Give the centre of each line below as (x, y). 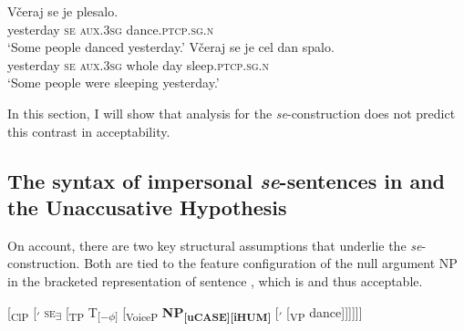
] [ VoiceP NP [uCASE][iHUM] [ (197, 313)
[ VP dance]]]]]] (324, 313)
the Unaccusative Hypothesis (147, 207)
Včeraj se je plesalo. (63, 11)
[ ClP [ (22, 313)
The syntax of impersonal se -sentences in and (226, 180)
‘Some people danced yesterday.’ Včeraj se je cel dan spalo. (171, 47)
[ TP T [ (83, 313)
